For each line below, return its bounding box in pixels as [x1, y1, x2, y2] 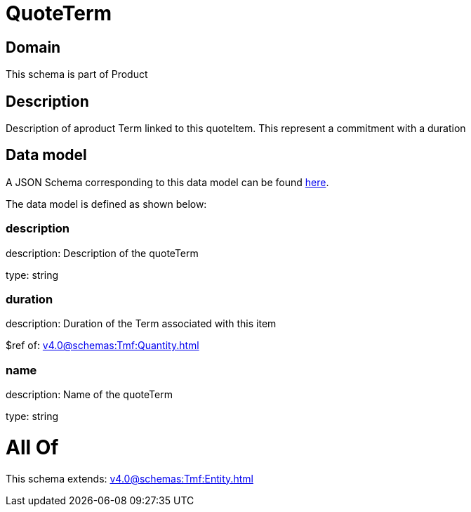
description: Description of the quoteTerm [6, 247, 199, 259]
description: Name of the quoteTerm [6, 388, 173, 401]
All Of [6, 435, 59, 459]
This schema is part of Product [6, 68, 148, 81]
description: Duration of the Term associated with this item [6, 317, 277, 330]
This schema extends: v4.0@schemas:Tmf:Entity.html [6, 472, 253, 485]
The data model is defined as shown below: [6, 197, 207, 210]
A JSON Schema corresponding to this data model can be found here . [6, 176, 329, 188]
